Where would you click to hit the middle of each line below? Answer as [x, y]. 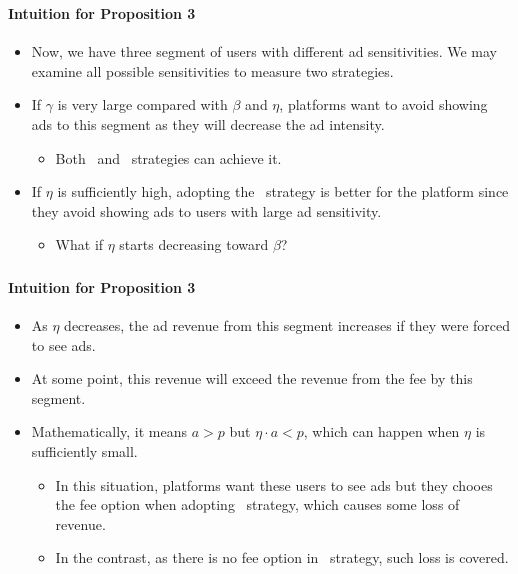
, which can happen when [381, 431]
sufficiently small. [84, 450]
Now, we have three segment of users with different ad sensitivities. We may [264, 51]
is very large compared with [142, 104]
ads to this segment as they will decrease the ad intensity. [208, 123]
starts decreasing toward [194, 244]
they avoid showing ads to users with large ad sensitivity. [206, 210]
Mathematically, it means [109, 431]
